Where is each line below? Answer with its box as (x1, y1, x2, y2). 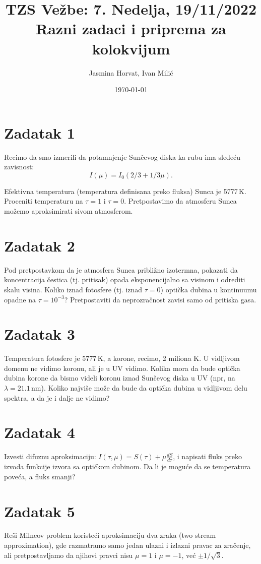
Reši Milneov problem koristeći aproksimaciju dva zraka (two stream (4, 530, 216, 540)
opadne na (4, 294, 36, 304)
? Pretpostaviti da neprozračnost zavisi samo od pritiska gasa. (64, 294, 256, 304)
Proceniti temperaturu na (4, 196, 83, 206)
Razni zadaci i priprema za (36, 18, 226, 39)
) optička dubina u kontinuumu (160, 284, 257, 294)
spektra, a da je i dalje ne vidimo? (4, 392, 110, 403)
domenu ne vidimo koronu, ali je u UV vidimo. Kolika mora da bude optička (4, 362, 240, 373)
